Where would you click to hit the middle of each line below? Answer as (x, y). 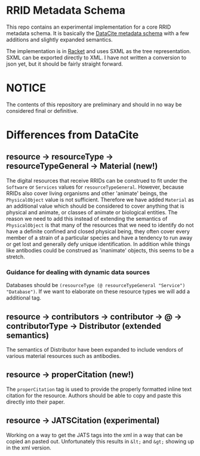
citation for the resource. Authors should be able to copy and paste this (94, 395)
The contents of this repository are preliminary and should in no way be (94, 104)
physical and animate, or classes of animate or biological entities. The (92, 212)
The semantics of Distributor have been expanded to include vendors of (95, 349)
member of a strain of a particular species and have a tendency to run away (99, 238)
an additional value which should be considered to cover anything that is (95, 206)
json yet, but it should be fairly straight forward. (65, 64)
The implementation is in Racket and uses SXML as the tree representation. (99, 51)
